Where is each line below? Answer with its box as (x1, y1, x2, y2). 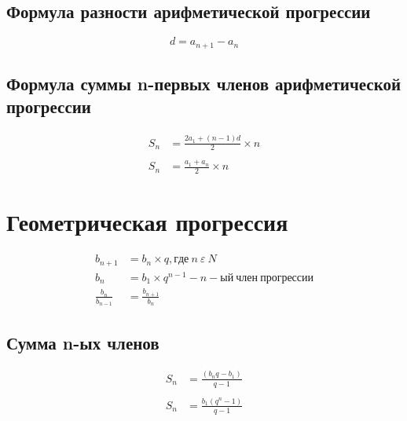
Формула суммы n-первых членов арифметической (6, 71, 401, 96)
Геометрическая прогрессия (6, 206, 288, 238)
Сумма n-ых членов (6, 330, 159, 354)
